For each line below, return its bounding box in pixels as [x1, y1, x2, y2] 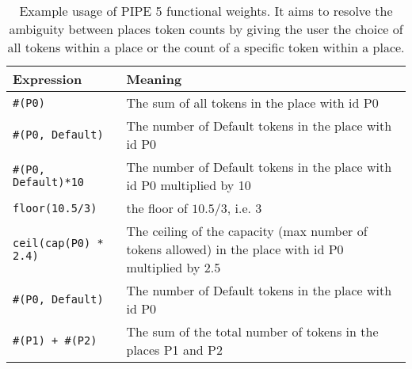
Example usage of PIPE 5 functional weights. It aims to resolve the [19, 2, 393, 20]
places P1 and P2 [126, 340, 223, 359]
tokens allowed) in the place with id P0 [126, 240, 344, 258]
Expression [13, 70, 82, 88]
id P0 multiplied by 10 [126, 176, 251, 194]
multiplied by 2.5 [126, 258, 221, 276]
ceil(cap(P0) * [13, 236, 104, 249]
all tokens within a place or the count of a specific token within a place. [7, 38, 405, 56]
